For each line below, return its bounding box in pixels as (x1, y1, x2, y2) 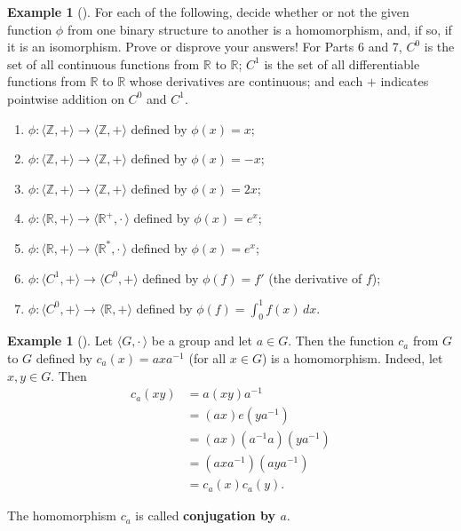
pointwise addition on (7, 89, 124, 107)
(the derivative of (268, 268, 362, 287)
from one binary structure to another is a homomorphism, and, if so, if (67, 20, 452, 38)
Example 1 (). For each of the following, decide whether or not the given (7, 3, 409, 20)
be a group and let (151, 331, 252, 350)
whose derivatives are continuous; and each (129, 72, 363, 91)
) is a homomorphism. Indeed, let (261, 349, 443, 368)
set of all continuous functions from (7, 54, 200, 73)
